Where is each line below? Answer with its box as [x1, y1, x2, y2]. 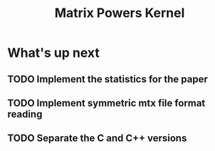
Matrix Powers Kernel [54, 5, 185, 21]
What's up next [7, 45, 100, 61]
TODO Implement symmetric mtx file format [7, 97, 206, 109]
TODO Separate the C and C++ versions [7, 133, 187, 145]
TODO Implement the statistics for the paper [7, 73, 208, 85]
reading [7, 108, 43, 120]
